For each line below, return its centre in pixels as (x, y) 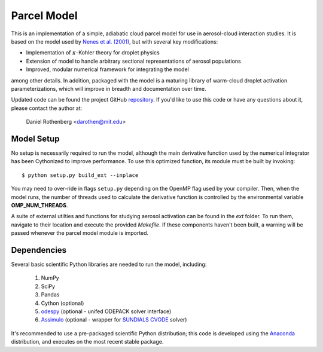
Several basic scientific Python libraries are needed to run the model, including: (109, 264)
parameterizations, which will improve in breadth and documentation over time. (109, 88)
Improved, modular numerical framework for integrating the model (108, 69)
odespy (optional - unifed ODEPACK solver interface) (106, 311)
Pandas (50, 295)
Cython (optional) (63, 303)
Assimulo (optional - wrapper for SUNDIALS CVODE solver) (114, 320)
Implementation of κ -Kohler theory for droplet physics (93, 53)
